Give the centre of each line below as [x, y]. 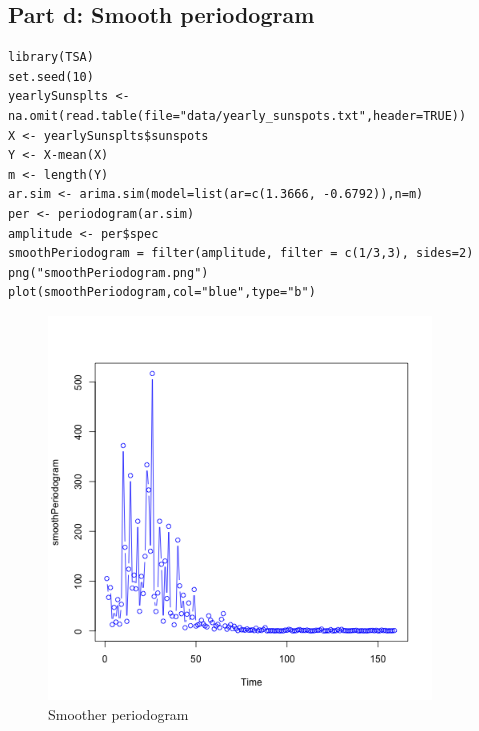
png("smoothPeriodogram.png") [108, 272]
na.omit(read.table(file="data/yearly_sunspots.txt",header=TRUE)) [237, 115]
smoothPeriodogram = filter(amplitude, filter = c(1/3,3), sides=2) [241, 253]
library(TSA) [51, 57]
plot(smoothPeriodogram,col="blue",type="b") [162, 292]
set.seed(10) [51, 76]
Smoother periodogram [118, 713]
